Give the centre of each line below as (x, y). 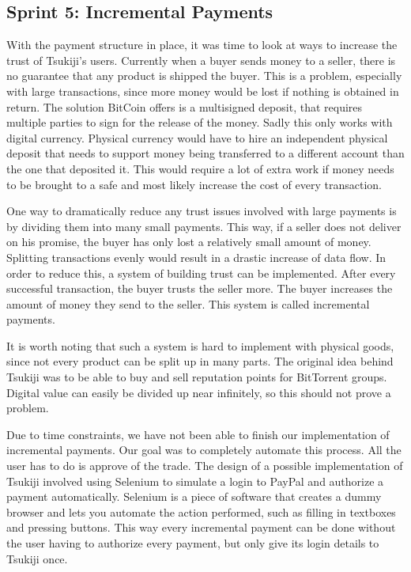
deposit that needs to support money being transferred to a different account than (205, 153)
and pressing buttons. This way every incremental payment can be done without (201, 527)
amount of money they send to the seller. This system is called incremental (188, 303)
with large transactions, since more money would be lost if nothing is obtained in (203, 91)
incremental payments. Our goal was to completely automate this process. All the (204, 450)
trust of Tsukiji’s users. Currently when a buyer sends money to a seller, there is (201, 60)
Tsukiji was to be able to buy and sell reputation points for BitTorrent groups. (197, 377)
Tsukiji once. (37, 558)
